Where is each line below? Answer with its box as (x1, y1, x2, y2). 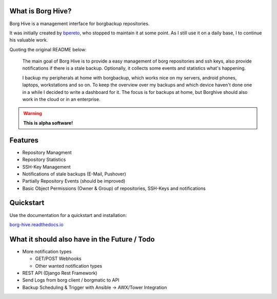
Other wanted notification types (35, 263, 103, 269)
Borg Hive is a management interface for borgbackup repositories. (9, 21, 150, 27)
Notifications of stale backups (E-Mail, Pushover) (22, 171, 127, 177)
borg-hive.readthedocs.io (9, 221, 64, 228)
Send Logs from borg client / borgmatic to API (22, 277, 120, 283)
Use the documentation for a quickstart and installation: (9, 212, 127, 218)
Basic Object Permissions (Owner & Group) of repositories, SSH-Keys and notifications (22, 185, 206, 191)
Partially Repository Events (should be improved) (22, 178, 126, 184)
